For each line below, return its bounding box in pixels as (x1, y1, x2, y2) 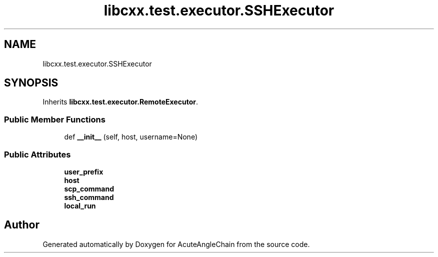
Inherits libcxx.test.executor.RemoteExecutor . (42, 97, 198, 106)
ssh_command (64, 192, 114, 201)
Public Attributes (4, 149, 71, 159)
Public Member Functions (4, 114, 105, 124)
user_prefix (64, 167, 103, 176)
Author (4, 218, 39, 231)
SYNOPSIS (4, 76, 58, 89)
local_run (64, 201, 96, 210)
